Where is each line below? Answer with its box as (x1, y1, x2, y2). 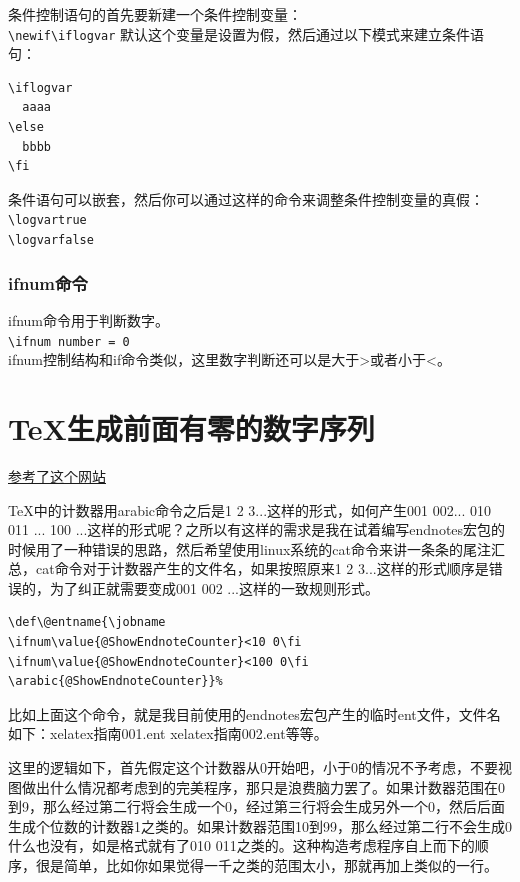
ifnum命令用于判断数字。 (8, 309, 170, 330)
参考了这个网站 (8, 465, 106, 486)
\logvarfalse (8, 233, 94, 248)
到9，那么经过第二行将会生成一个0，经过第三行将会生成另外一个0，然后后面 (8, 796, 505, 817)
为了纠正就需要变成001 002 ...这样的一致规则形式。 (49, 577, 379, 598)
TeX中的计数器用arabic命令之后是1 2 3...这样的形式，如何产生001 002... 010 (8, 499, 492, 520)
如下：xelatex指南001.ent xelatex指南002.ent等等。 (8, 723, 328, 744)
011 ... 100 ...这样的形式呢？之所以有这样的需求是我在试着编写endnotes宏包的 (8, 519, 506, 540)
